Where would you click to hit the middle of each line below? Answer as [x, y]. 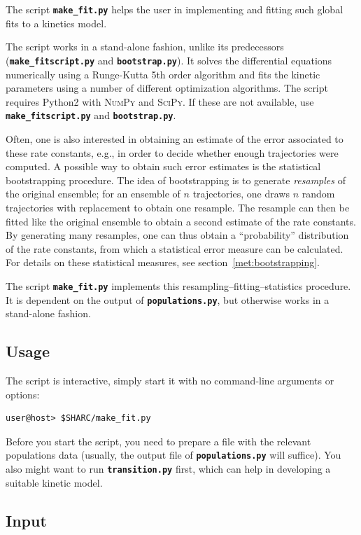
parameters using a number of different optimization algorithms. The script [167, 88]
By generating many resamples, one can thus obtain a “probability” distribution [177, 235]
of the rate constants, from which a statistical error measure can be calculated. [175, 248]
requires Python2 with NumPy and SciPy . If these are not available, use [160, 101]
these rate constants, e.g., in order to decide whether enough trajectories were [172, 152]
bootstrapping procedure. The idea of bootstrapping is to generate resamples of [176, 180]
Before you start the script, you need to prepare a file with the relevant [158, 441]
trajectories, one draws [241, 194]
